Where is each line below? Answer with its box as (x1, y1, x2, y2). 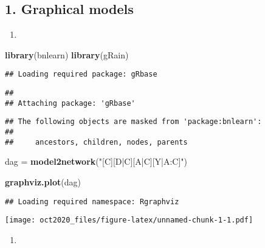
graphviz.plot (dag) (5, 175, 81, 188)
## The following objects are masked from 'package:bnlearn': (5, 117, 262, 126)
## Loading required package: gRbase (5, 70, 157, 79)
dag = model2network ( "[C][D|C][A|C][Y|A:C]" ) (5, 155, 188, 168)
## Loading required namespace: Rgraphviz (5, 197, 179, 206)
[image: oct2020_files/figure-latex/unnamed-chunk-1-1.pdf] (5, 216, 253, 225)
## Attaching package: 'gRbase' (5, 98, 136, 108)
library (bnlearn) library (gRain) (5, 48, 129, 61)
